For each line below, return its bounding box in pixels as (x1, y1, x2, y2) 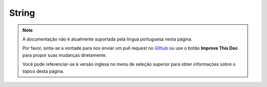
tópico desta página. (22, 68, 64, 74)
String (9, 7, 35, 18)
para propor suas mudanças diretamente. (22, 52, 107, 58)
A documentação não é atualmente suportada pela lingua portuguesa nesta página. (22, 36, 193, 42)
